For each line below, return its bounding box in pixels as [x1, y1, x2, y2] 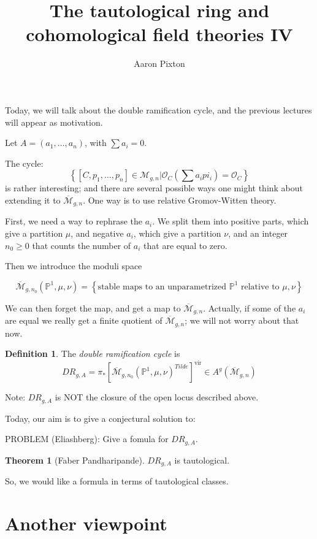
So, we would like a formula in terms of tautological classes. [5, 475, 229, 487]
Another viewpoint [5, 511, 167, 536]
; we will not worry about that [185, 314, 299, 327]
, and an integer [228, 226, 288, 239]
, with [85, 136, 107, 149]
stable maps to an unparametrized [97, 282, 227, 291]
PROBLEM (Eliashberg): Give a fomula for [5, 432, 169, 445]
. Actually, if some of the [203, 301, 296, 314]
